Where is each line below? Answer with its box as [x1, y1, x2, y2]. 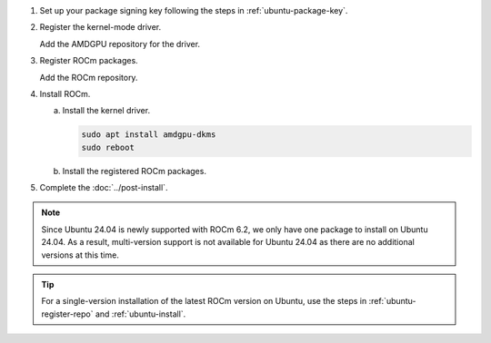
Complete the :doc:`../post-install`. [39, 182, 168, 193]
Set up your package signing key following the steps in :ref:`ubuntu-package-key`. [39, 5, 348, 15]
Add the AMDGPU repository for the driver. [39, 38, 200, 49]
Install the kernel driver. [62, 105, 150, 116]
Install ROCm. [39, 88, 91, 99]
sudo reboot [81, 142, 135, 152]
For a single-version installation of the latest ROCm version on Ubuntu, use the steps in [41, 296, 367, 307]
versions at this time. [41, 250, 120, 260]
